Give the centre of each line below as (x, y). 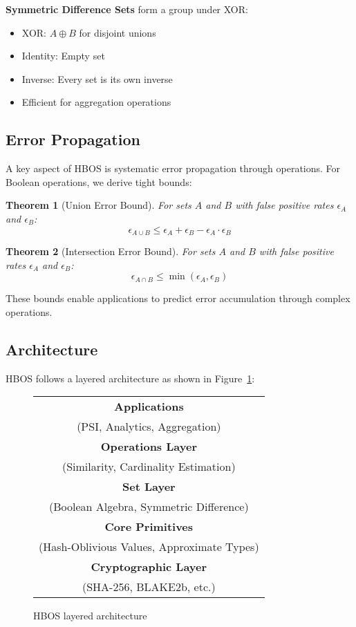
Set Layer (149, 487)
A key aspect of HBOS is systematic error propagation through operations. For (173, 168)
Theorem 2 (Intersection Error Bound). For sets (111, 251)
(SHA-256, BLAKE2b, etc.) (149, 587)
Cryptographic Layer (149, 567)
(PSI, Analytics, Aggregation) (149, 427)
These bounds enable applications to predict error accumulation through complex (178, 298)
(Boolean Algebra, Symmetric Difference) (149, 507)
